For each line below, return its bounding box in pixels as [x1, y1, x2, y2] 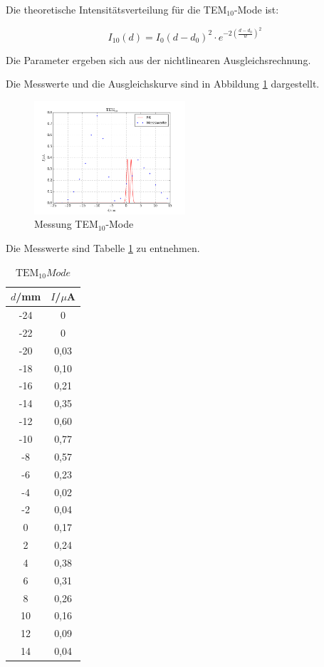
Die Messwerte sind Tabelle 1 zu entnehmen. [6, 241, 200, 256]
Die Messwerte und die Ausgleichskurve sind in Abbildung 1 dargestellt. [6, 76, 320, 91]
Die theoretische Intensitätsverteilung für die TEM [6, 2, 227, 16]
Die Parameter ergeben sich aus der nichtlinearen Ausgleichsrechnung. [6, 52, 311, 67]
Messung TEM [34, 216, 98, 231]
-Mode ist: [234, 2, 279, 16]
